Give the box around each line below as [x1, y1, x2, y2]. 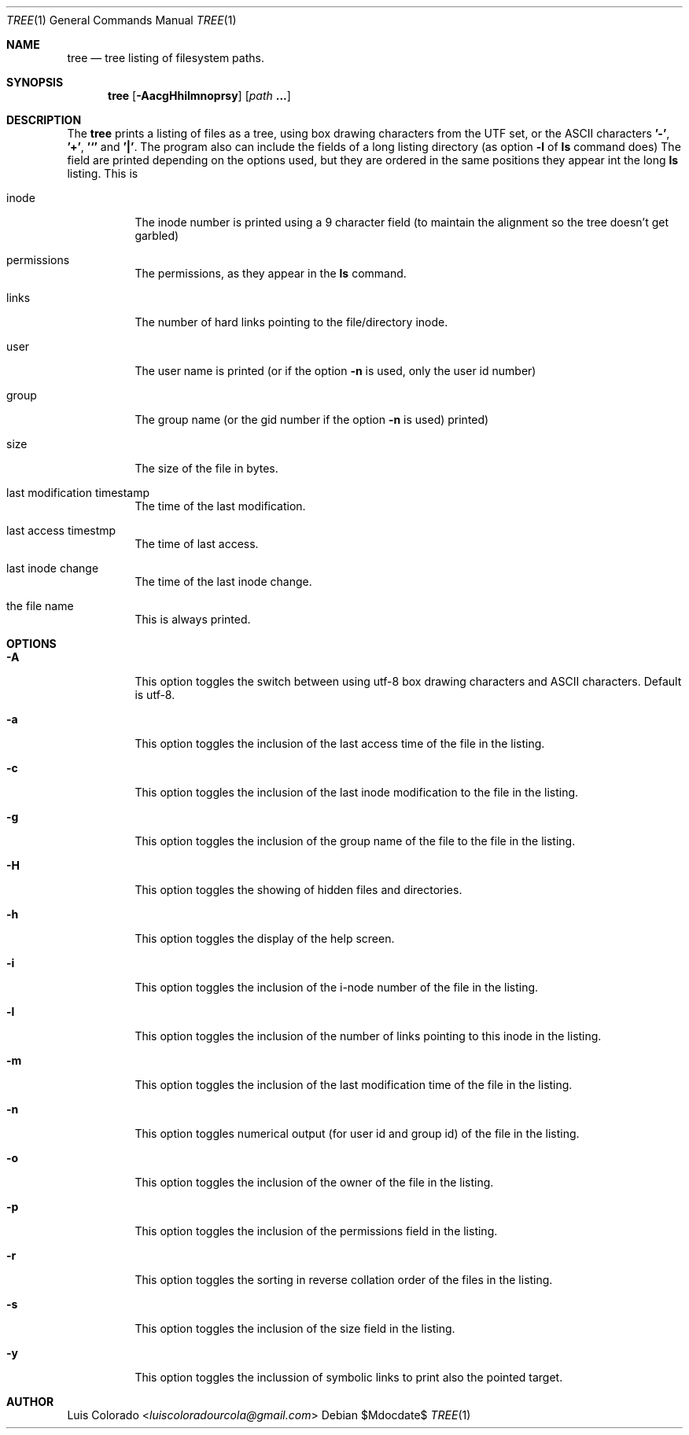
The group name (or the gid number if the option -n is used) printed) [134, 413, 489, 426]
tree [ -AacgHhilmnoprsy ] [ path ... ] [108, 89, 291, 102]
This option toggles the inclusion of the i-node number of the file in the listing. [134, 981, 539, 994]
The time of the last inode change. [134, 575, 312, 588]
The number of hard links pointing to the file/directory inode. [134, 315, 448, 329]
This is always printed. [134, 613, 251, 626]
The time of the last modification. [134, 499, 306, 513]
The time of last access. [134, 537, 259, 550]
